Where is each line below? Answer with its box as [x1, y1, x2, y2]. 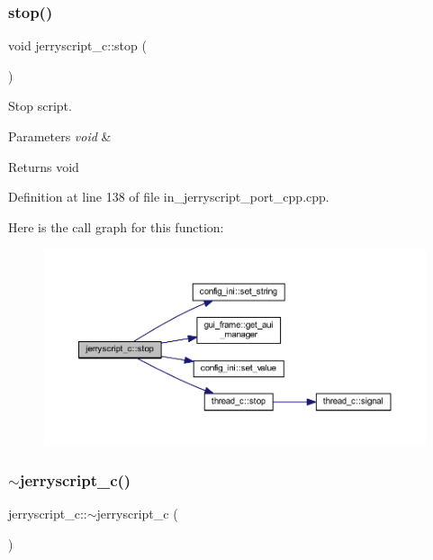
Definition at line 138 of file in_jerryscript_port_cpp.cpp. [8, 187, 329, 206]
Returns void [8, 157, 79, 176]
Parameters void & [8, 127, 112, 145]
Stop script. [8, 96, 72, 115]
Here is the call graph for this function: [8, 217, 224, 236]
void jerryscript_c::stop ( [8, 36, 147, 55]
